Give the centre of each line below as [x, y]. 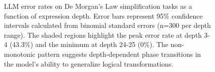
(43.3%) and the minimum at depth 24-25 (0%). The [89, 44]
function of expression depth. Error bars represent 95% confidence [103, 15]
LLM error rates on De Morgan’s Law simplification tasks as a [98, 6]
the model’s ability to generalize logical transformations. [89, 63]
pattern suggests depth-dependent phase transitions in [119, 54]
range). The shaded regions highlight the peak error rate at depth [103, 35]
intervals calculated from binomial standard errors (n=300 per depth [107, 25]
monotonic [20, 54]
